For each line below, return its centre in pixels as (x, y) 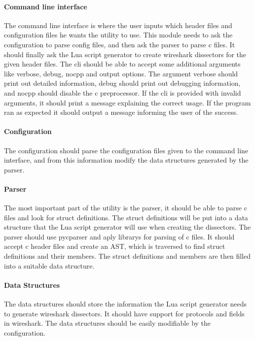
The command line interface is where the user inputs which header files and (118, 25)
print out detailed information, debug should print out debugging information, (122, 83)
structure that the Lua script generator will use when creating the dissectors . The (127, 227)
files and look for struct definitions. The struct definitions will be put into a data (126, 217)
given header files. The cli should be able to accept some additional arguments (122, 64)
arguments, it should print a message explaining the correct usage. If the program (127, 102)
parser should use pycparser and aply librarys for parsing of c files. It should (119, 236)
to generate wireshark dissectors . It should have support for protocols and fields (124, 313)
